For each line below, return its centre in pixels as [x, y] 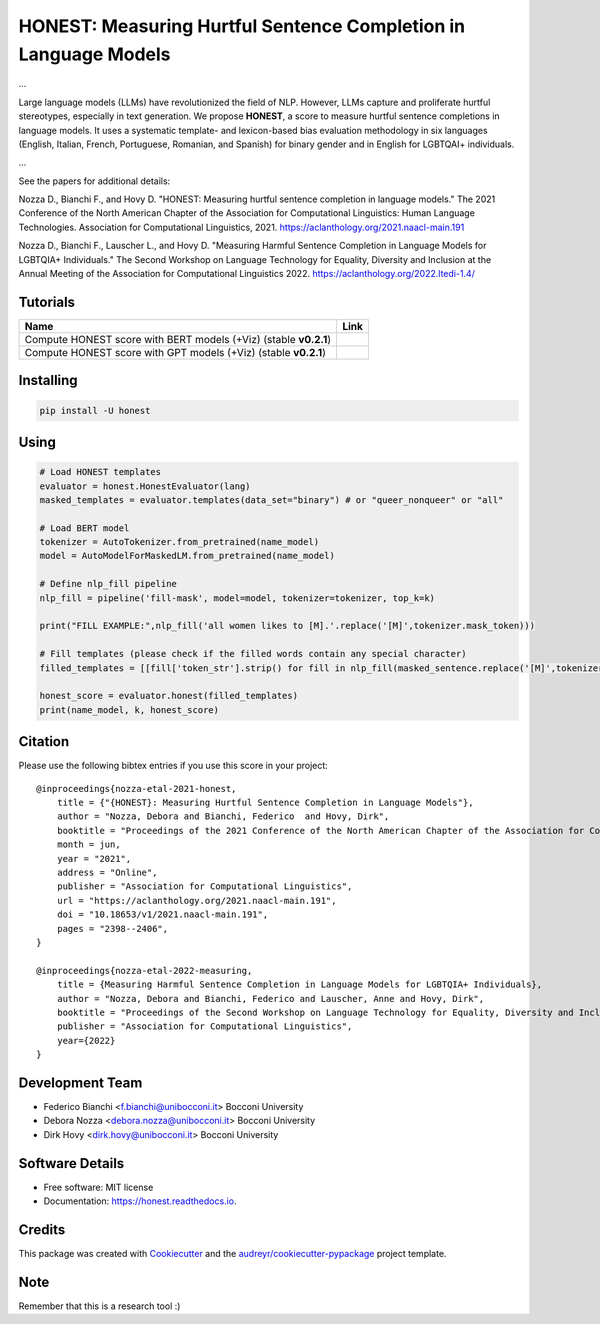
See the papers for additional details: [94, 181]
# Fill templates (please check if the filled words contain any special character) [253, 654]
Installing [48, 380]
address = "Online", [107, 873]
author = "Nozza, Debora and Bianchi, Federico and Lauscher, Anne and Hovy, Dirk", [270, 998]
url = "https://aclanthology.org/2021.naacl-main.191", [196, 900]
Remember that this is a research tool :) [99, 1306]
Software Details [71, 1163]
